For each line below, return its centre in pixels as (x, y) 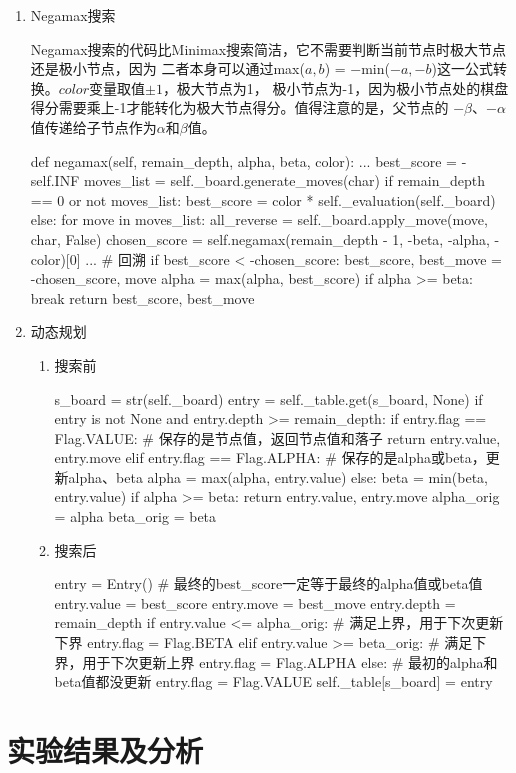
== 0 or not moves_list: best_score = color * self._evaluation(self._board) (263, 199)
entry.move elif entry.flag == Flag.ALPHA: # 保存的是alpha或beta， (270, 457)
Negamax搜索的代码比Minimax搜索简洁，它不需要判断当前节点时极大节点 (268, 48)
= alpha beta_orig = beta (135, 516)
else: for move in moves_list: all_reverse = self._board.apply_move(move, (259, 219)
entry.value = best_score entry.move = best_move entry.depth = (255, 602)
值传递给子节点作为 (93, 126)
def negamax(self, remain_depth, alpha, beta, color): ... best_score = (243, 160)
